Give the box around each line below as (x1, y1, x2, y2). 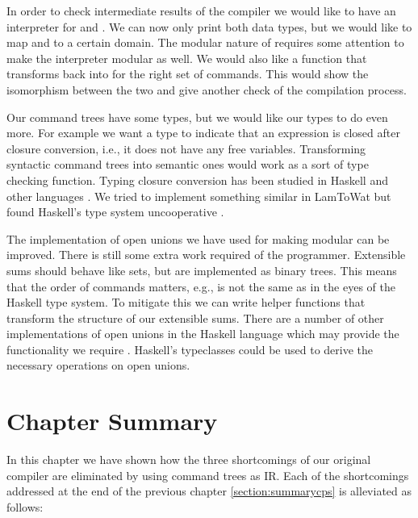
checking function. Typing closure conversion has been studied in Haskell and (6, 171, 388, 188)
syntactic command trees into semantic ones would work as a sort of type (6, 156, 369, 173)
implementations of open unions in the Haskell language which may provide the (6, 325, 399, 342)
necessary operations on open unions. (6, 357, 190, 374)
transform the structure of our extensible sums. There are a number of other (6, 309, 384, 326)
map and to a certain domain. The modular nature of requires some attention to (6, 34, 404, 51)
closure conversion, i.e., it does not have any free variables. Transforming (6, 140, 366, 157)
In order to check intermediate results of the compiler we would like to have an (6, 2, 396, 19)
